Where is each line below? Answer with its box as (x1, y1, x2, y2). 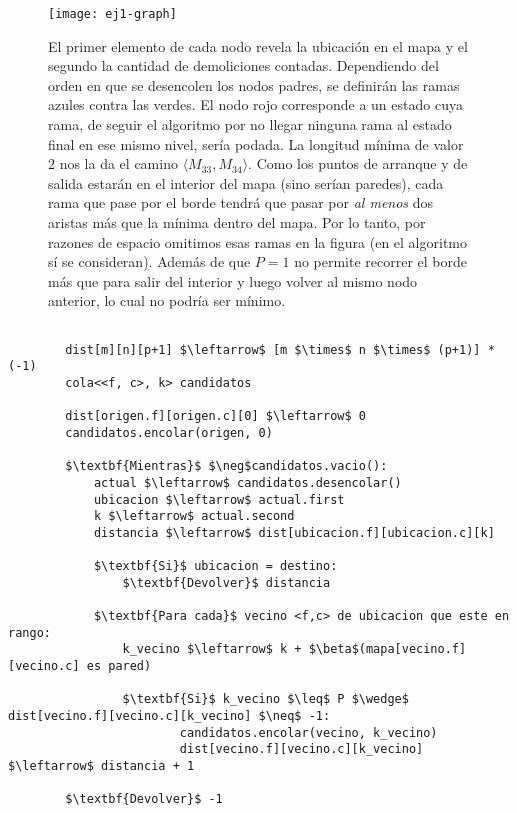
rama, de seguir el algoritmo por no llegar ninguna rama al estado (48, 114, 452, 135)
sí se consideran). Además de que (48, 251, 251, 272)
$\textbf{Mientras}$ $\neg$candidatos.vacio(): (65, 459, 388, 474)
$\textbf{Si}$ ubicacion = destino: (93, 559, 338, 574)
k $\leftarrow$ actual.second (93, 509, 295, 524)
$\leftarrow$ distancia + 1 (8, 759, 195, 774)
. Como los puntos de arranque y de (248, 153, 468, 174)
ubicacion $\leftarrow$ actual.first (93, 492, 345, 507)
